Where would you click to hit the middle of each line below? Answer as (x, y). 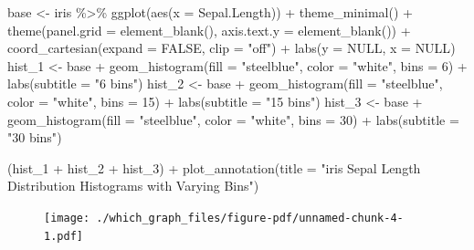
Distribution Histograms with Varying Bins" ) (133, 186)
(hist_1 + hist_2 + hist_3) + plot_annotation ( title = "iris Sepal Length (214, 167)
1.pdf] (63, 236)
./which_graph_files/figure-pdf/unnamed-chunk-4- (250, 218)
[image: (67, 218)
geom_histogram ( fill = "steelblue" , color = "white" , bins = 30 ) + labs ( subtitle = (233, 119)
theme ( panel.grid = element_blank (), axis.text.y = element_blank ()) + (209, 30)
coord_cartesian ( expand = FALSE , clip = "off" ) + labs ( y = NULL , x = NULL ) (232, 48)
